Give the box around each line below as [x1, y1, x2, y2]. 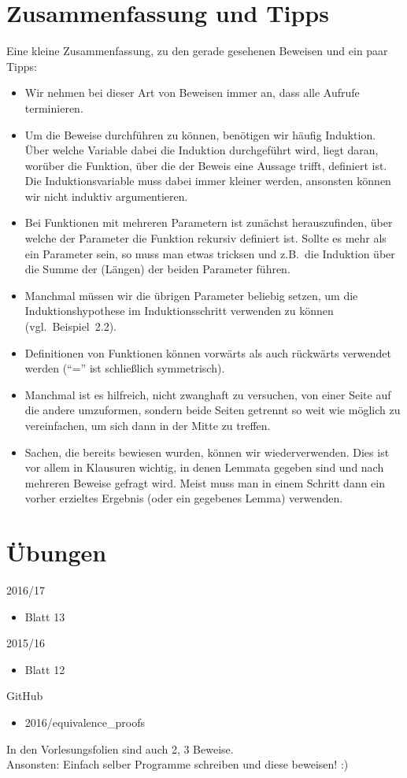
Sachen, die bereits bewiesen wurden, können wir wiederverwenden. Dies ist [24, 443, 390, 460]
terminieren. [24, 99, 83, 116]
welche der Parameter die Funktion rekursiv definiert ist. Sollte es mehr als [24, 230, 387, 246]
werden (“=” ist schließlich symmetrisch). [24, 360, 225, 376]
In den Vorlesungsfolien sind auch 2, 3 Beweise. [6, 740, 234, 757]
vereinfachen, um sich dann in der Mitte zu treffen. [24, 417, 271, 433]
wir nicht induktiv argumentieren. [24, 187, 188, 204]
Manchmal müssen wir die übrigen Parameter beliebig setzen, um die [24, 287, 358, 303]
